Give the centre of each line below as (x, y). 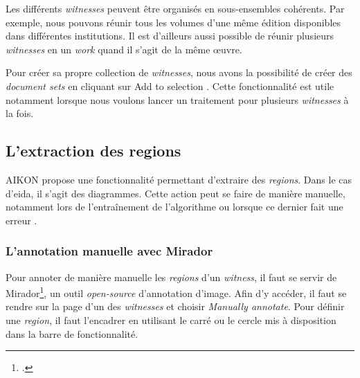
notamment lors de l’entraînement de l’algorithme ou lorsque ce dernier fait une (174, 207)
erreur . (21, 220)
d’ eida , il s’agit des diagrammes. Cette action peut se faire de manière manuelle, (175, 193)
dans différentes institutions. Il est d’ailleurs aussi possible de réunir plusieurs (170, 36)
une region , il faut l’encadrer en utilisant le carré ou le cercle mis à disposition (171, 319)
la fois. (20, 113)
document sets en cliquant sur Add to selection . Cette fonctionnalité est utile (170, 85)
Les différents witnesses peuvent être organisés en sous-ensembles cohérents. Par (175, 8)
